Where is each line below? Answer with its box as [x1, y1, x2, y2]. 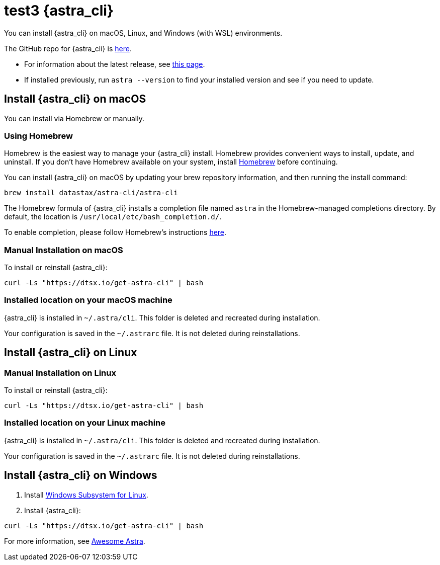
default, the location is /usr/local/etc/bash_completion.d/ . [4, 212, 222, 221]
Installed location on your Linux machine [4, 418, 165, 428]
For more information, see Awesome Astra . [4, 536, 145, 545]
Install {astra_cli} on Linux [4, 346, 137, 359]
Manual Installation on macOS [4, 245, 123, 255]
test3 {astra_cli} [4, 2, 114, 19]
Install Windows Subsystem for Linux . [24, 490, 148, 499]
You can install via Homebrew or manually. [4, 114, 144, 123]
